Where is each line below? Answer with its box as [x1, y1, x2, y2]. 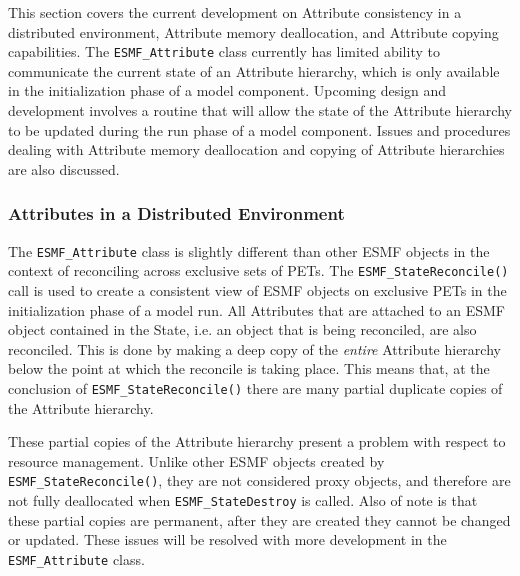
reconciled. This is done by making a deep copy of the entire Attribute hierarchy [8, 338, 501, 359]
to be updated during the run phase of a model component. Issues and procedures [8, 119, 511, 140]
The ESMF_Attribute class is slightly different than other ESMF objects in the [8, 240, 490, 261]
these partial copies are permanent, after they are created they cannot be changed [8, 509, 511, 530]
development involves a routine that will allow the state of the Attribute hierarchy [8, 100, 512, 121]
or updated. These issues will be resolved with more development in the [8, 529, 447, 550]
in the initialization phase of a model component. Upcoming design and [8, 80, 447, 101]
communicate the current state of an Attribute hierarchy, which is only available [8, 60, 500, 81]
